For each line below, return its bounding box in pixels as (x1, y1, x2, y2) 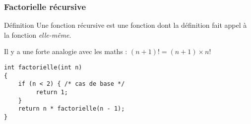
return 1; (36, 88, 68, 96)
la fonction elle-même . (4, 29, 71, 40)
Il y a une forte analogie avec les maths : (4, 46, 127, 57)
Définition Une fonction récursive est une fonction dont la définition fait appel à (4, 20, 247, 30)
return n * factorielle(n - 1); (18, 105, 125, 113)
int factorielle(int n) (4, 64, 82, 71)
